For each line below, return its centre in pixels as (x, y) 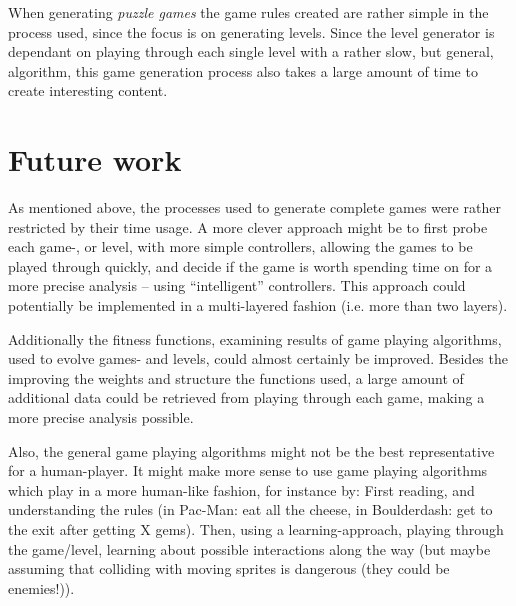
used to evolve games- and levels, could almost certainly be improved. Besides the (258, 358)
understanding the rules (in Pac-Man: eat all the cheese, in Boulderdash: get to (250, 509)
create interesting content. (88, 90)
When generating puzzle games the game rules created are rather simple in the (248, 12)
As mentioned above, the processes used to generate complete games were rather (254, 207)
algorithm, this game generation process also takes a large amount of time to (243, 70)
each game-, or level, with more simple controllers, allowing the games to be (240, 246)
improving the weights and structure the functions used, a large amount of (236, 377)
